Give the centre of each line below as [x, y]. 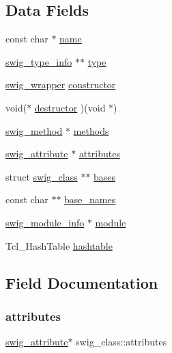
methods [91, 130]
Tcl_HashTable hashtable [59, 245]
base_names [90, 199]
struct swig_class [42, 176]
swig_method [34, 130]
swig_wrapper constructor [61, 84]
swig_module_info [45, 222]
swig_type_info [39, 61]
